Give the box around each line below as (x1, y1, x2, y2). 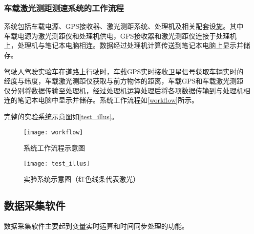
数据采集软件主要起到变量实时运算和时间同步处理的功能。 (4, 221, 189, 231)
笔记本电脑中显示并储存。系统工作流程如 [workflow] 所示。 (17, 95, 198, 105)
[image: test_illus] (23, 160, 90, 167)
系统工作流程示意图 (23, 143, 85, 153)
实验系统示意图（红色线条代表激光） (23, 174, 140, 184)
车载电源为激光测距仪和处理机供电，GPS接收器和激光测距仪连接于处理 (4, 30, 230, 41)
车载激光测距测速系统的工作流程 (4, 1, 124, 14)
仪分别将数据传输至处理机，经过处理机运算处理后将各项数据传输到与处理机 (4, 85, 243, 95)
